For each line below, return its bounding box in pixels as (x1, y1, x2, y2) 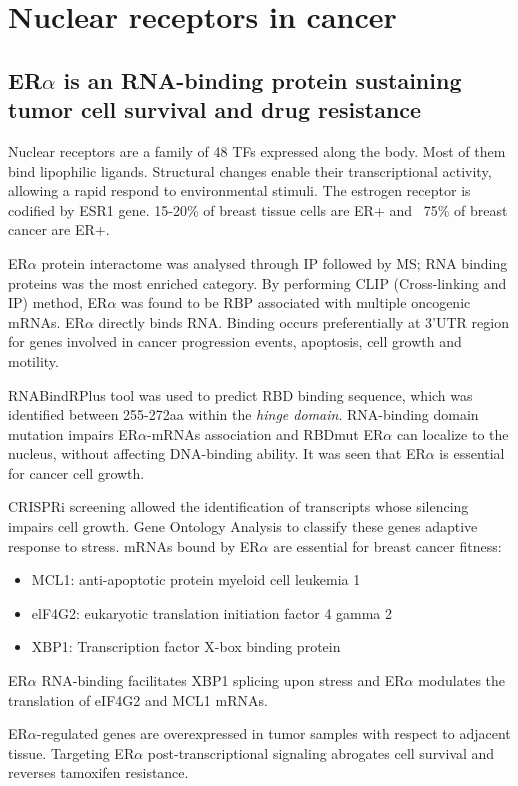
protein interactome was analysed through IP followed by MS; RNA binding (41, 252, 508, 273)
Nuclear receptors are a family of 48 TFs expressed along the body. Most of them (8, 140, 506, 161)
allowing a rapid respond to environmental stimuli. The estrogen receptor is (8, 180, 471, 201)
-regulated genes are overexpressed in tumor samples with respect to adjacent (36, 723, 511, 744)
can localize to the (396, 423, 509, 444)
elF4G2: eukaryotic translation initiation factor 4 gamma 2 (31, 602, 393, 623)
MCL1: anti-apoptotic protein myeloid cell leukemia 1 (31, 569, 361, 590)
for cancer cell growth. (8, 462, 145, 483)
